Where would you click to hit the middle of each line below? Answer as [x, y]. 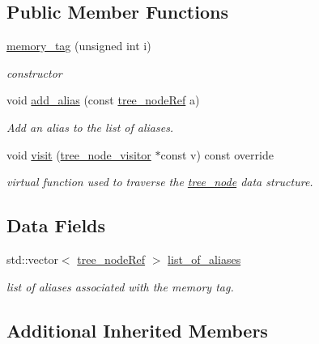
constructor [34, 72]
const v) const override [217, 154]
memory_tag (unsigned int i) [79, 46]
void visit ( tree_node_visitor [79, 154]
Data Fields [56, 225]
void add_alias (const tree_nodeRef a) [103, 100]
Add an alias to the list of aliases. [90, 127]
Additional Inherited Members [137, 330]
